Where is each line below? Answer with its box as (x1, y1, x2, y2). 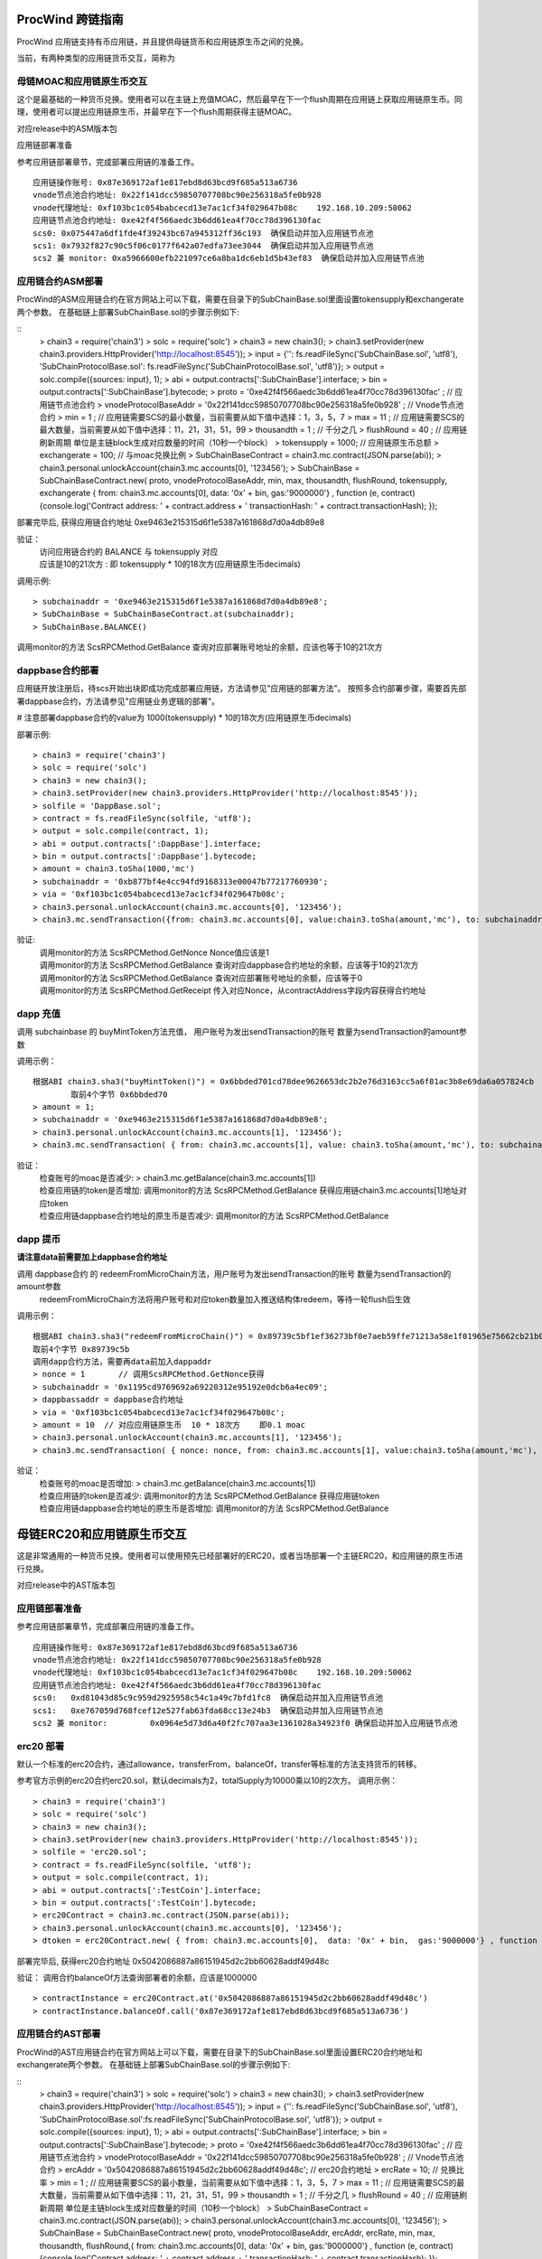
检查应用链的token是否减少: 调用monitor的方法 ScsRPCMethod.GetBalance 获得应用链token (39, 1490, 380, 1501)
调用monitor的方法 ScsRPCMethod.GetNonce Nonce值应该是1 (39, 947, 270, 958)
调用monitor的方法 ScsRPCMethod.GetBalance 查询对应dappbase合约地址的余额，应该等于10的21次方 (39, 960, 419, 970)
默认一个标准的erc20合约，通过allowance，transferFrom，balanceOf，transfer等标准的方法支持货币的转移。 (16, 1758, 422, 1770)
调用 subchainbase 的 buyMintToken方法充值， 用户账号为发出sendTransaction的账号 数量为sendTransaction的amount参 (16, 1026, 467, 1037)
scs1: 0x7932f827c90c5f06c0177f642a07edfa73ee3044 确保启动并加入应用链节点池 (33, 240, 374, 250)
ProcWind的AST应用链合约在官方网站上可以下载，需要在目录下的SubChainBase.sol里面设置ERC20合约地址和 (16, 2047, 423, 2057)
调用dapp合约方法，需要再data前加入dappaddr (33, 1356, 212, 1367)
